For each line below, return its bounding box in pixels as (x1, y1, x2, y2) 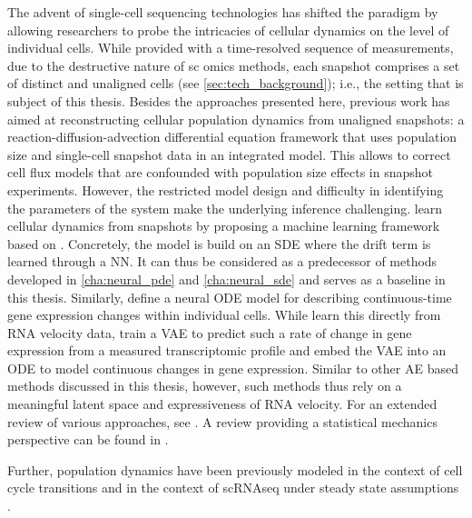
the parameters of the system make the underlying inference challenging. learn (7, 198, 443, 217)
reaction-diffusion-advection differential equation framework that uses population (7, 127, 457, 146)
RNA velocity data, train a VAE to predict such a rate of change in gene (7, 323, 412, 342)
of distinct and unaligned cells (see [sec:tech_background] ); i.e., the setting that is (7, 74, 464, 93)
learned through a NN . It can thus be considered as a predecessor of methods (7, 252, 438, 271)
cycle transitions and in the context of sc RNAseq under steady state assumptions (7, 478, 459, 497)
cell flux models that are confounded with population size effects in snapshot (7, 163, 434, 182)
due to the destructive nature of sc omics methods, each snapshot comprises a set (7, 55, 460, 75)
